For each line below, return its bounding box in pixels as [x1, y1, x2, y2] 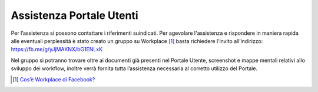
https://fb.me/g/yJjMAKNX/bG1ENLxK [11, 46, 103, 53]
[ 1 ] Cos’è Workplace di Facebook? [12, 75, 95, 83]
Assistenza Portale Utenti [11, 9, 138, 22]
